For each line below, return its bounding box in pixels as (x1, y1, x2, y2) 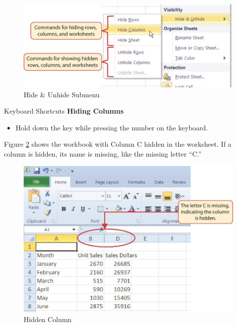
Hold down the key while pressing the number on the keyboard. (15, 122, 208, 132)
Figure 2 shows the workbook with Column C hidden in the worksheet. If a (4, 139, 232, 149)
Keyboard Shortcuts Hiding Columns (4, 106, 124, 116)
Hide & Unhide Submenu (24, 89, 100, 99)
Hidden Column (24, 314, 72, 324)
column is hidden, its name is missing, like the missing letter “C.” (4, 148, 201, 159)
